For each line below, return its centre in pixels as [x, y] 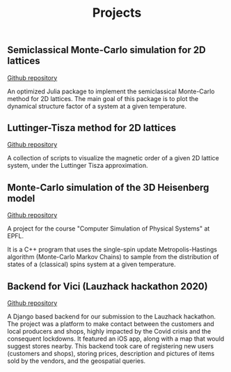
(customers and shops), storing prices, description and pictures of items [111, 354]
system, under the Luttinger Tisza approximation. [78, 166]
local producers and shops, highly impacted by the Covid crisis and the [109, 332]
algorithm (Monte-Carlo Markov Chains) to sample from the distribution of [113, 257]
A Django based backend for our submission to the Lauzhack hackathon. [112, 317]
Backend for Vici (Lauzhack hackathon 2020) [107, 286]
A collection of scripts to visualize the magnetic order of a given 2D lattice [113, 158]
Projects [117, 13]
